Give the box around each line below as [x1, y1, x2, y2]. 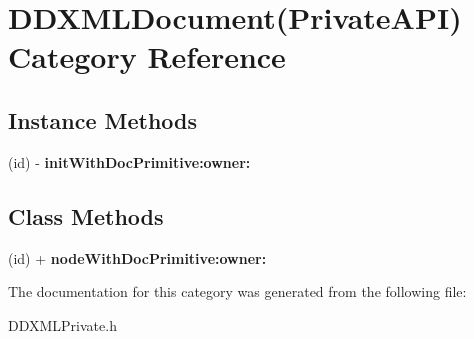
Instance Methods [8, 104, 197, 135]
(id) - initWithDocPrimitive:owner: [8, 151, 251, 172]
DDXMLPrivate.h [8, 314, 117, 335]
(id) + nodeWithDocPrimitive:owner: [8, 247, 267, 268]
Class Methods [8, 200, 164, 231]
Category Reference [8, 36, 286, 77]
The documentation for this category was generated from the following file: [8, 281, 467, 302]
